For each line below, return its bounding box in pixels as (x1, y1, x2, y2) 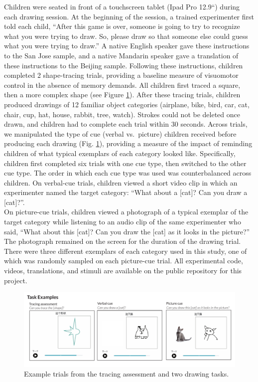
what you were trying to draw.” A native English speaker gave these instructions (4, 40, 250, 51)
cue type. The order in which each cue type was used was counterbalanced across (4, 168, 252, 178)
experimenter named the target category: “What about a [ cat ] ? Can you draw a (4, 187, 248, 197)
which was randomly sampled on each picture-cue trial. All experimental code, (4, 255, 243, 266)
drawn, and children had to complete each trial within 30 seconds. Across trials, (4, 119, 248, 129)
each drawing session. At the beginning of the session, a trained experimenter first (4, 11, 254, 21)
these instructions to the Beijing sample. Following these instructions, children (4, 60, 243, 70)
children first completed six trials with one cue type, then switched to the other (4, 158, 247, 168)
